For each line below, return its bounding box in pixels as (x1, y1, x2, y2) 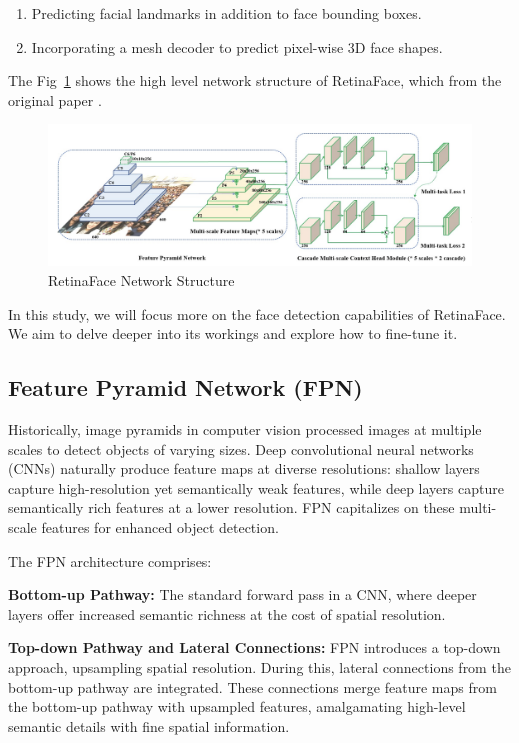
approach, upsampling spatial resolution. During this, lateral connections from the (8, 656, 511, 677)
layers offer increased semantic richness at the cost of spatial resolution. (8, 603, 446, 624)
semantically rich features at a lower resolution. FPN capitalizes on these (8, 497, 455, 518)
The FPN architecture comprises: (8, 550, 212, 571)
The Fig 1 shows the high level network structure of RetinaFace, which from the (8, 70, 502, 91)
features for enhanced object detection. (41, 516, 279, 537)
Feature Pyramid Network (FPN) (8, 372, 363, 403)
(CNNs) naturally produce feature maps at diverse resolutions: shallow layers (8, 458, 480, 479)
